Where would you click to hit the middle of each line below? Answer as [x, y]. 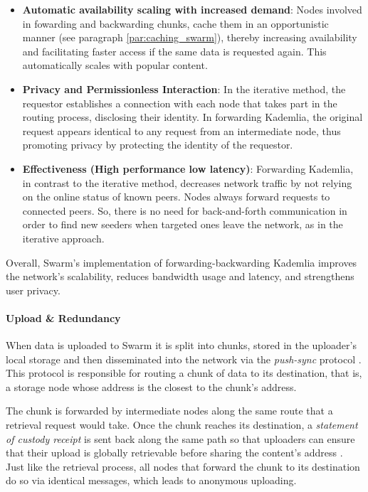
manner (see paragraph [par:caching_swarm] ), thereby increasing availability [190, 37]
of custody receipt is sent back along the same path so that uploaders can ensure [180, 438]
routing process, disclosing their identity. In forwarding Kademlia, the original [193, 117]
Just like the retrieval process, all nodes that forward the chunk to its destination [183, 466]
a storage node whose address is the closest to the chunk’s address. [151, 386]
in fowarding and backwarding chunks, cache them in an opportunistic [175, 23]
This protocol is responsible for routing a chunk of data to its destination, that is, [184, 373]
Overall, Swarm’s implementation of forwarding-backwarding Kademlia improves [182, 262]
